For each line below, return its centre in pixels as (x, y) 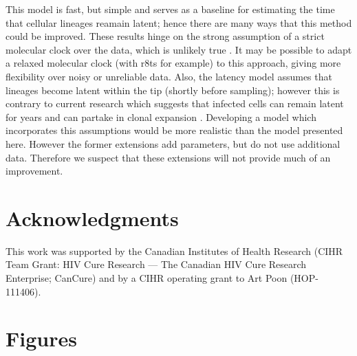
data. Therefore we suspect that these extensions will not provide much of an (168, 157)
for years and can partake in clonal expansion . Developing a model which (161, 116)
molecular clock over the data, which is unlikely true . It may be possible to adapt (179, 49)
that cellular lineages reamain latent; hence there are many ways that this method (179, 22)
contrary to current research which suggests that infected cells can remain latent (175, 103)
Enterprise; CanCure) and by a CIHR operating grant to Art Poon (147, 278)
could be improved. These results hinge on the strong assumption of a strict (165, 36)
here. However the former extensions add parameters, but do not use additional (173, 143)
